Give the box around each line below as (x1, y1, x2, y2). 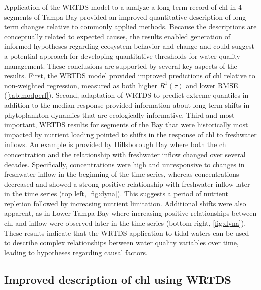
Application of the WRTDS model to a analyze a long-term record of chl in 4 (4, 2, 242, 12)
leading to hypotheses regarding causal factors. (4, 247, 148, 257)
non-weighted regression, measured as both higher (4, 80, 157, 90)
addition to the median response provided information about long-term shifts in (4, 99, 250, 110)
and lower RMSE (186, 80, 238, 90)
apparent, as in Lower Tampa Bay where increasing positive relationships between (4, 208, 257, 218)
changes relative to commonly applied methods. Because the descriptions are (21, 21, 257, 32)
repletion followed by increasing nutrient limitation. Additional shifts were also (4, 198, 246, 208)
